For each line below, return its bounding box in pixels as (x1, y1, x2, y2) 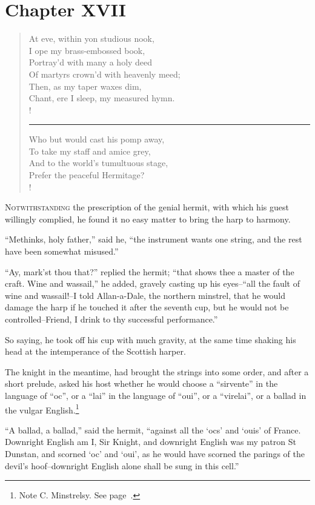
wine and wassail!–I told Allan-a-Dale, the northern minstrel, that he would (5, 289, 285, 301)
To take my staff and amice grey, (28, 144, 151, 157)
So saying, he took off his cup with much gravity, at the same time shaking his (5, 333, 296, 346)
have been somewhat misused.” (5, 245, 119, 258)
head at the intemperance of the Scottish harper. (5, 345, 186, 358)
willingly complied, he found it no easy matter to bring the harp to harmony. (5, 212, 291, 225)
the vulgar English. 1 (5, 401, 79, 416)
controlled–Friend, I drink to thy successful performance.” (5, 313, 218, 325)
